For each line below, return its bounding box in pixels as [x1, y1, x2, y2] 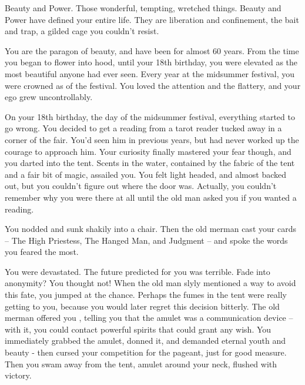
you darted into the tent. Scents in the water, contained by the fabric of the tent [5, 157, 295, 169]
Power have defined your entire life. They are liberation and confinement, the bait [5, 13, 299, 25]
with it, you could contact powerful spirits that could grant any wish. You [5, 323, 272, 335]
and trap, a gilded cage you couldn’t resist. [5, 25, 159, 37]
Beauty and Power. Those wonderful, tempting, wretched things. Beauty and [5, 2, 281, 14]
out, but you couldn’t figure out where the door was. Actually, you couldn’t [5, 180, 277, 192]
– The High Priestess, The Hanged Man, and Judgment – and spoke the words [5, 234, 288, 246]
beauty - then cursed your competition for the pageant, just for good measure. [5, 346, 287, 359]
